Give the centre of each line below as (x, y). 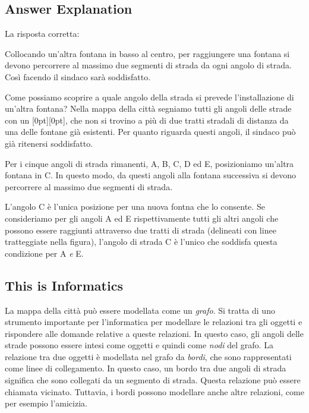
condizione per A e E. (44, 253)
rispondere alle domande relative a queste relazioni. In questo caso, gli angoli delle (154, 333)
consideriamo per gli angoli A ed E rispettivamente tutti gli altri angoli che (142, 218)
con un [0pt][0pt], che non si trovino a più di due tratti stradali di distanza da (147, 120)
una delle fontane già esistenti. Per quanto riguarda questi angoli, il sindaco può (150, 132)
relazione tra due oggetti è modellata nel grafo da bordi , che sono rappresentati (148, 356)
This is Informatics (64, 285)
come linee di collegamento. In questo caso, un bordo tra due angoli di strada (146, 368)
